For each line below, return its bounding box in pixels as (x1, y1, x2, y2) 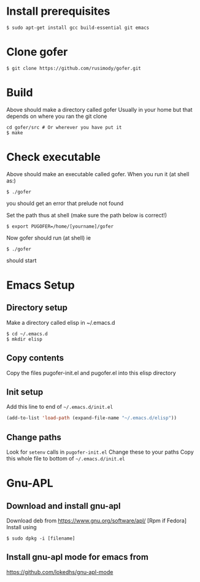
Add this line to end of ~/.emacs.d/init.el (6, 403, 113, 411)
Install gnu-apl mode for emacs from (6, 552, 149, 562)
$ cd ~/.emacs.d (6, 330, 48, 337)
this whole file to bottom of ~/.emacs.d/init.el (6, 455, 125, 462)
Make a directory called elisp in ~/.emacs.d (6, 319, 115, 326)
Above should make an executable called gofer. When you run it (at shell (6, 170, 190, 177)
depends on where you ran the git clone (6, 112, 107, 120)
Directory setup (6, 303, 67, 313)
